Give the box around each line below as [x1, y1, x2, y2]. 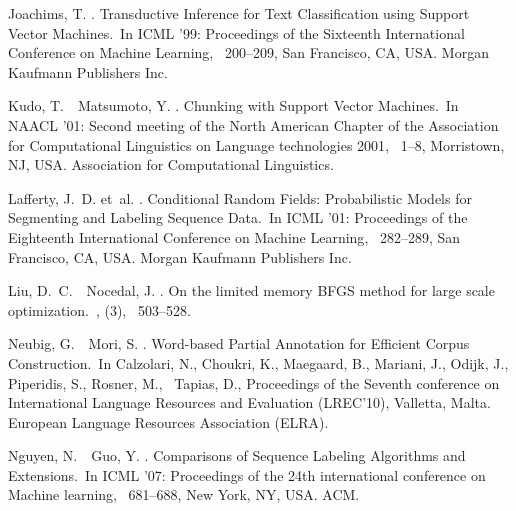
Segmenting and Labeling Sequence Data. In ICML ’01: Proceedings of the [8, 207, 468, 228]
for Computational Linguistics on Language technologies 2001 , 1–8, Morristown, [8, 134, 505, 155]
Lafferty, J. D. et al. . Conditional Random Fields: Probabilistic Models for [8, 187, 472, 208]
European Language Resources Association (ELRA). [8, 411, 329, 432]
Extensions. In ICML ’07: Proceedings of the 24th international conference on [8, 464, 486, 485]
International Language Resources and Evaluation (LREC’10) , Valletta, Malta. [8, 392, 491, 413]
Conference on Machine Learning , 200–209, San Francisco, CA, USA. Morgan [8, 42, 489, 63]
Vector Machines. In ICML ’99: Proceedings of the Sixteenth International [8, 22, 465, 43]
